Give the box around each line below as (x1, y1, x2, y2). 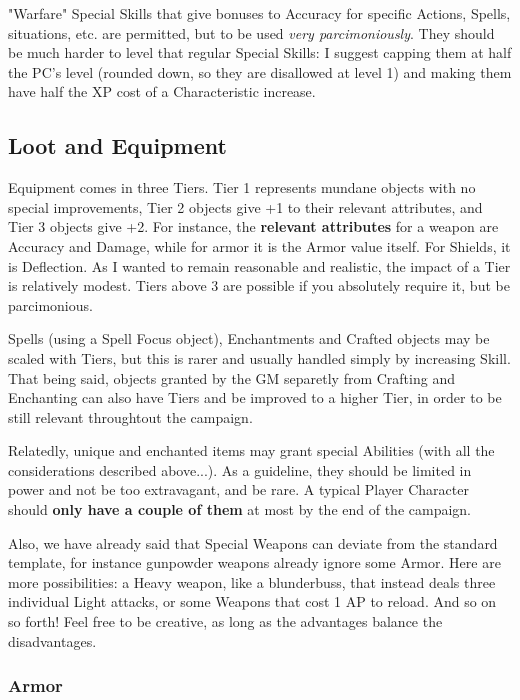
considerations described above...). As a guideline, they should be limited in (8, 459, 472, 480)
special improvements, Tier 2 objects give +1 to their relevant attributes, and (8, 196, 483, 217)
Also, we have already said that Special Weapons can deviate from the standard (8, 532, 498, 553)
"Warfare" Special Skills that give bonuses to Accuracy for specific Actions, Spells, (8, 3, 511, 23)
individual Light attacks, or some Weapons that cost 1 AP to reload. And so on (8, 591, 497, 612)
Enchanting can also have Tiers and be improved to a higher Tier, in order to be (8, 387, 502, 408)
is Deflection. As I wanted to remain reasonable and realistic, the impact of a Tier (8, 255, 511, 276)
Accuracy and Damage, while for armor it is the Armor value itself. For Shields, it (8, 235, 511, 256)
